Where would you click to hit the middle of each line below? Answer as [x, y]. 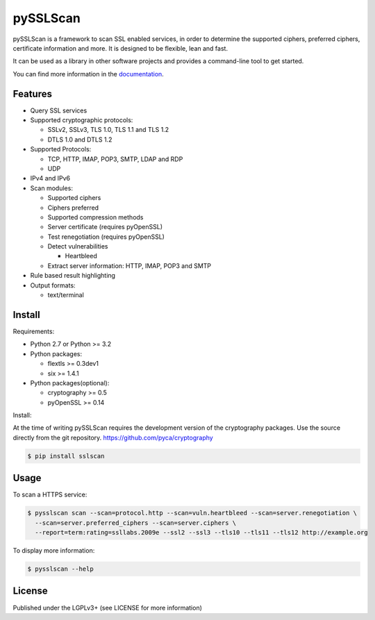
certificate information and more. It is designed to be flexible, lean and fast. [120, 48]
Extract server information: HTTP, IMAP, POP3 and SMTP [130, 266]
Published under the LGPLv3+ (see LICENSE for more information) [108, 608]
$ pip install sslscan [66, 456]
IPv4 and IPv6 [50, 178]
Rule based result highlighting [73, 276]
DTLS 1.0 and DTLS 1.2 [80, 140]
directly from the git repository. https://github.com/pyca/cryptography [113, 437]
